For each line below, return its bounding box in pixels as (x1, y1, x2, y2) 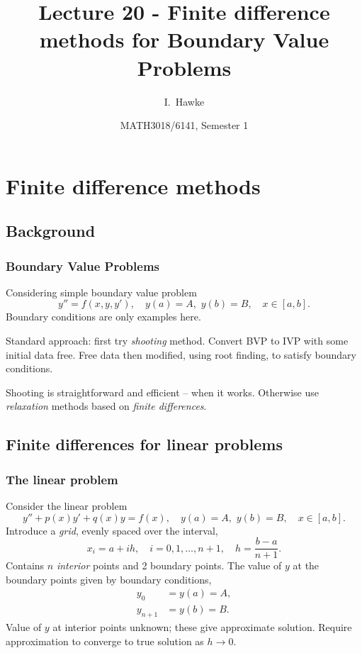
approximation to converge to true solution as (6, 633, 204, 648)
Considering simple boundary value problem (6, 284, 197, 299)
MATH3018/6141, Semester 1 (120, 118, 249, 133)
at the (293, 558, 319, 573)
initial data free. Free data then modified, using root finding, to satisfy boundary (6, 347, 356, 362)
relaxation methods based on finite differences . (6, 398, 207, 413)
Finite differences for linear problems (6, 433, 283, 455)
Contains (6, 558, 45, 573)
